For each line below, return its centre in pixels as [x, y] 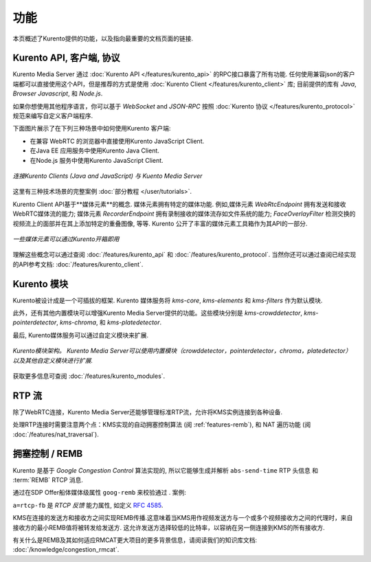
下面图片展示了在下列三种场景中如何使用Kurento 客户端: [92, 128]
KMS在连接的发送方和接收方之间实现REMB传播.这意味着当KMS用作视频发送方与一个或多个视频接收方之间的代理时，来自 [183, 518]
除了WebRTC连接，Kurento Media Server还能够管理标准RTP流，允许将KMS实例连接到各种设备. [148, 412]
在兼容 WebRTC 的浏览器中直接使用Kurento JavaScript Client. [117, 141]
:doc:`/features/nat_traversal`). [56, 434]
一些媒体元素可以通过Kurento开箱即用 [66, 239]
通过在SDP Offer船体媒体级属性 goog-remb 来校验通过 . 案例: [100, 493]
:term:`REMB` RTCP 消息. [48, 480]
